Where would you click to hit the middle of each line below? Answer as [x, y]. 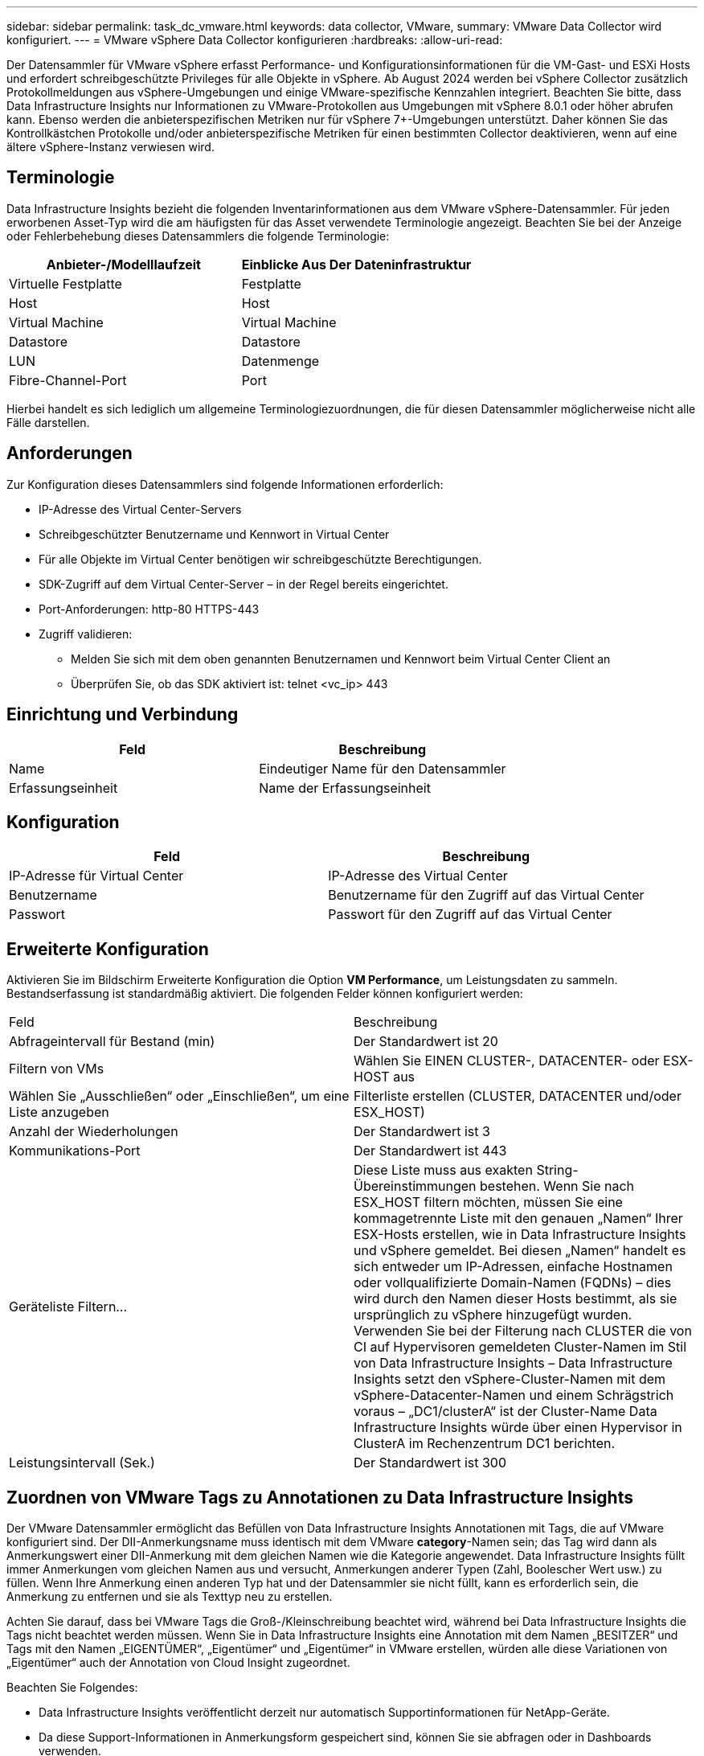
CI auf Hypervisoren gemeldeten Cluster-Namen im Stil [520, 1347]
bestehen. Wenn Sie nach [557, 1186]
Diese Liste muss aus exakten [443, 1170]
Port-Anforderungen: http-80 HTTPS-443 [149, 609]
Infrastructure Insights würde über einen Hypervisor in [518, 1428]
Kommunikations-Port [75, 1151]
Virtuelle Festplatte [65, 283]
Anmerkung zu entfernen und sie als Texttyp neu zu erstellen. [170, 1597]
